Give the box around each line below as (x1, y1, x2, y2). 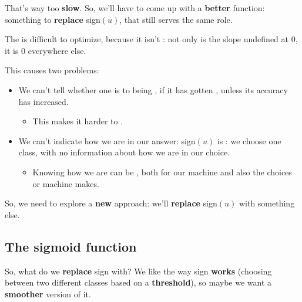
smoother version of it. (5, 287, 91, 300)
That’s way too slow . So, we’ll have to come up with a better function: (5, 2, 265, 13)
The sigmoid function (5, 237, 137, 255)
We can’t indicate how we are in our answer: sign (18, 134, 196, 147)
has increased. (18, 95, 69, 107)
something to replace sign (5, 13, 100, 25)
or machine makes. (32, 177, 99, 189)
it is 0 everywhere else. (5, 44, 86, 56)
